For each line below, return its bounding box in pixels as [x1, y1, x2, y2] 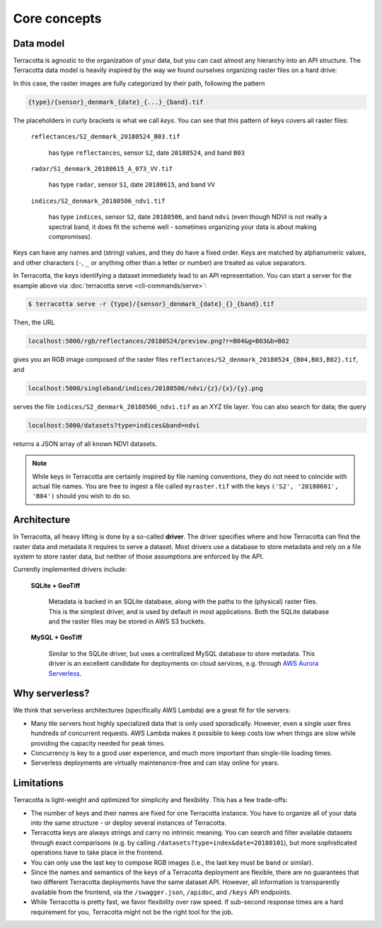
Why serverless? [13, 688, 90, 700]
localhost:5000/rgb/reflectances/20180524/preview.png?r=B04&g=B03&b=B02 [28, 337, 289, 346]
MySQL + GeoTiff [30, 633, 83, 642]
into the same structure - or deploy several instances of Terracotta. [30, 818, 226, 827]
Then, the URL [13, 318, 56, 327]
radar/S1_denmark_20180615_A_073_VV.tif [30, 165, 173, 172]
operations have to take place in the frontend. [30, 848, 164, 857]
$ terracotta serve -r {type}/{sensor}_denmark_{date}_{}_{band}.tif [28, 300, 274, 308]
